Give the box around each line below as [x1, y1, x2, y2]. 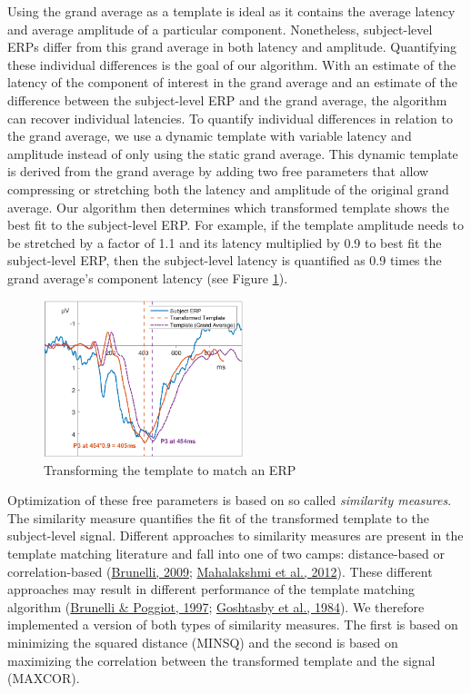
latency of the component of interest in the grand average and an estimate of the [7, 73, 457, 92]
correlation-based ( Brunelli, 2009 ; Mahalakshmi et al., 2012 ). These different [7, 561, 433, 580]
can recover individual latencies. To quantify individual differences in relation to [7, 108, 453, 127]
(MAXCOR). [7, 669, 80, 688]
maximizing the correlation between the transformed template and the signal [7, 650, 436, 669]
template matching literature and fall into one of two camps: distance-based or [7, 544, 445, 562]
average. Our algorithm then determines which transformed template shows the [7, 197, 449, 216]
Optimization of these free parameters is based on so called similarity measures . [7, 491, 452, 510]
